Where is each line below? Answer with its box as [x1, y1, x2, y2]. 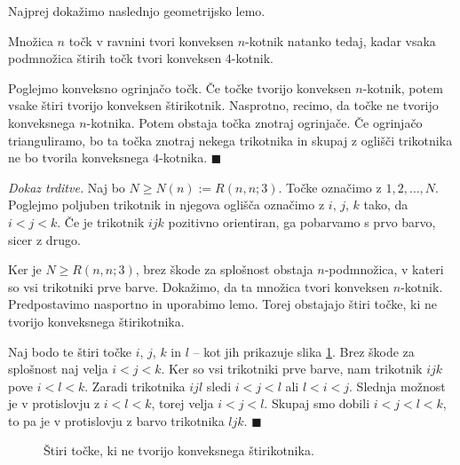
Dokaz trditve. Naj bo [8, 177, 125, 196]
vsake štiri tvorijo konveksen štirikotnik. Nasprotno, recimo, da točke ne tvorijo [8, 96, 439, 114]
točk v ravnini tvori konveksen [68, 31, 234, 50]
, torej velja [151, 394, 214, 413]
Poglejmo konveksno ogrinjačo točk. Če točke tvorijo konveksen [8, 78, 352, 97]
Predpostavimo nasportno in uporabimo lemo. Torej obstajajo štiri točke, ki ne [8, 295, 437, 313]
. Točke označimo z [278, 177, 382, 196]
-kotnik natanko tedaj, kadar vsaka [245, 31, 436, 50]
